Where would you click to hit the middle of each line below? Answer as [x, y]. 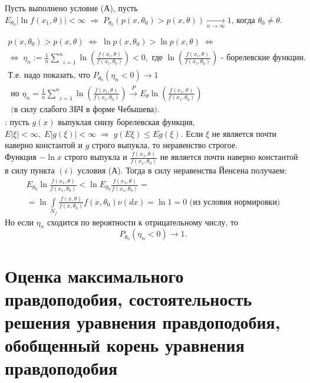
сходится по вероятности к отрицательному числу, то [143, 222]
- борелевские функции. [263, 58]
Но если [19, 222]
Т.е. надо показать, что [49, 76]
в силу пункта [30, 170]
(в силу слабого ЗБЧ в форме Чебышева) [84, 109]
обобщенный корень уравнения [125, 345]
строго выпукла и [96, 157]
